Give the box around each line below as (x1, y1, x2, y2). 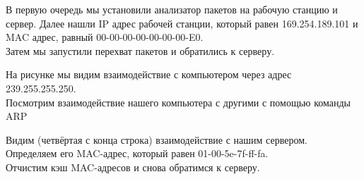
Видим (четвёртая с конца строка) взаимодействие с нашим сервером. (6, 132, 307, 147)
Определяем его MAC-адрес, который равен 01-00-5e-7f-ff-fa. (6, 146, 269, 161)
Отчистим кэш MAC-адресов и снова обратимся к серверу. (6, 159, 260, 174)
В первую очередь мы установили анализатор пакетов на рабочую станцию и (6, 2, 338, 16)
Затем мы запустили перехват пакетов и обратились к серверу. (6, 43, 275, 58)
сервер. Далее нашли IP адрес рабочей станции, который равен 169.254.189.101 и (6, 16, 358, 30)
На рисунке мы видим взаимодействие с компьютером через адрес (6, 67, 292, 82)
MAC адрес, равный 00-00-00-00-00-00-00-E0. (6, 30, 204, 44)
